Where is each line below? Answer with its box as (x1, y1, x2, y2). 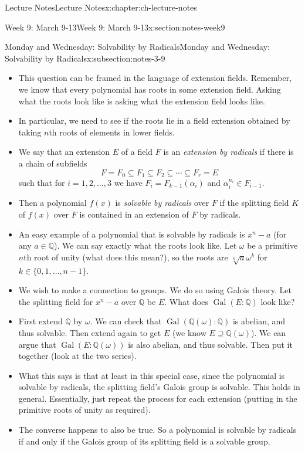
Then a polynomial (18, 196, 87, 209)
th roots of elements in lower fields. (49, 126, 175, 138)
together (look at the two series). (18, 350, 137, 362)
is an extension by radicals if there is (163, 145, 294, 158)
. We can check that (90, 315, 162, 327)
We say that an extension (18, 145, 110, 158)
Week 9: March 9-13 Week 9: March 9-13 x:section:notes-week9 (5, 21, 225, 33)
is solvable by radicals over (115, 196, 209, 209)
